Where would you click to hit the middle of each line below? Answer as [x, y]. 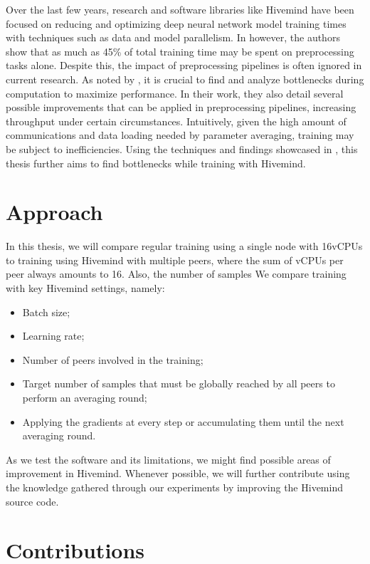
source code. [32, 501]
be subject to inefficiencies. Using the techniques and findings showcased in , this [182, 148]
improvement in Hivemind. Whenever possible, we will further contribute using [178, 473]
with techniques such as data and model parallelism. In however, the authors [173, 37]
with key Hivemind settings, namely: [85, 288]
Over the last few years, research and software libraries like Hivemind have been [180, 9]
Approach [54, 212]
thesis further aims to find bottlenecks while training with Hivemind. [156, 163]
